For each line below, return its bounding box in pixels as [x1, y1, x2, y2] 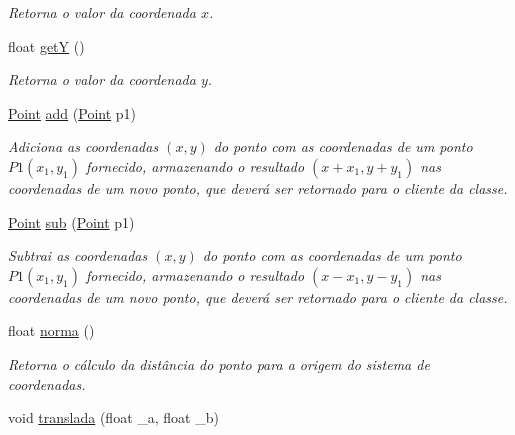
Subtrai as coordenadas [8, 245, 148, 266]
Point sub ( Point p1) [8, 211, 135, 232]
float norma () [8, 320, 95, 341]
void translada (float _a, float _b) [8, 407, 219, 428]
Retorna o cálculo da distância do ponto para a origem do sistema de [8, 353, 430, 374]
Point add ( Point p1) [8, 102, 137, 123]
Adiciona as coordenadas [8, 136, 159, 157]
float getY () [8, 35, 85, 56]
